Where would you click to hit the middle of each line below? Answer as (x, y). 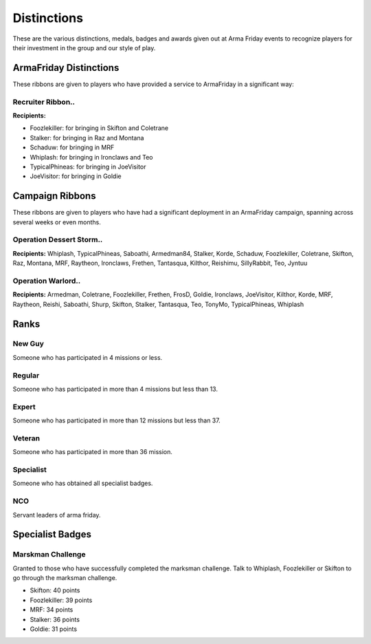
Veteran (26, 438)
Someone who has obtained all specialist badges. (83, 483)
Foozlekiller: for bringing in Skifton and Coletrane (99, 128)
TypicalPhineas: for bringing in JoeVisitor (88, 167)
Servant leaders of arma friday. (57, 515)
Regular (26, 375)
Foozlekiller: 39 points (61, 600)
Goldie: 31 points (54, 629)
